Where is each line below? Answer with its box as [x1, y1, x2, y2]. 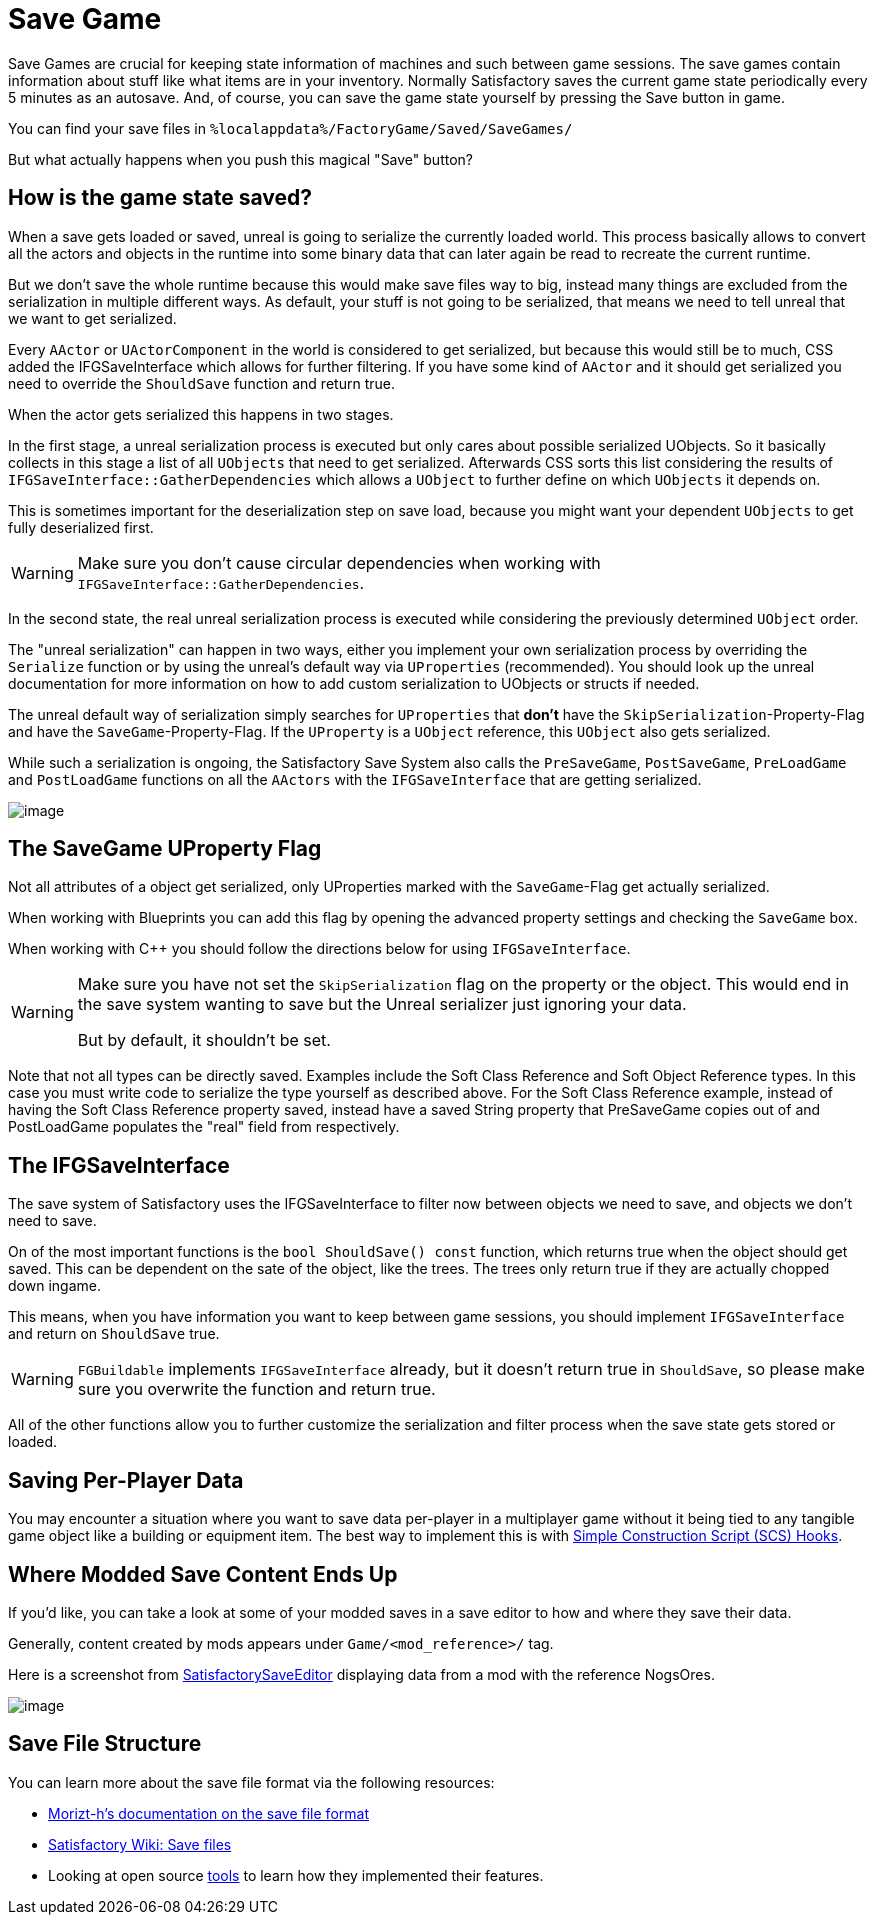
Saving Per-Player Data [8, 1467, 244, 1493]
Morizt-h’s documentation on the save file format [48, 1804, 369, 1822]
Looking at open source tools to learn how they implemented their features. [48, 1866, 544, 1884]
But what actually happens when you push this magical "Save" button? [8, 150, 473, 168]
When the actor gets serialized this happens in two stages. [8, 405, 394, 423]
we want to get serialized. [8, 309, 177, 327]
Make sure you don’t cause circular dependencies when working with [77, 552, 601, 573]
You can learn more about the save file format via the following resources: [8, 1773, 495, 1791]
